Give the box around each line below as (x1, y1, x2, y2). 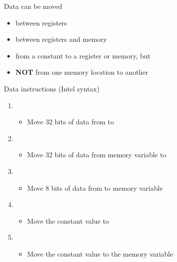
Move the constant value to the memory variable (27, 248, 173, 259)
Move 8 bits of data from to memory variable (27, 182, 163, 193)
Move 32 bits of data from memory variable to (27, 149, 166, 160)
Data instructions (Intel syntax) (4, 83, 100, 93)
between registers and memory (15, 34, 107, 44)
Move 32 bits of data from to (27, 116, 114, 127)
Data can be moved (4, 1, 62, 11)
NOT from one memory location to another (15, 67, 149, 77)
